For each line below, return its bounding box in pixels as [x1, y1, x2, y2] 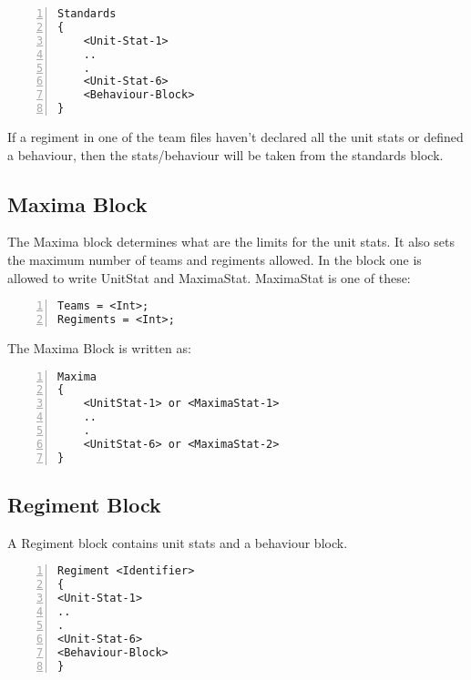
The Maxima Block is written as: [7, 338, 191, 357]
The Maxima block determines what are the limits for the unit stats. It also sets [7, 232, 455, 251]
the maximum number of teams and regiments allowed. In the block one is [7, 249, 422, 269]
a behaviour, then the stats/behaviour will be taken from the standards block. [7, 145, 444, 164]
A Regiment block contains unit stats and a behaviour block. [7, 533, 348, 552]
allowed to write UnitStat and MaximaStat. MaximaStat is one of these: [7, 268, 411, 287]
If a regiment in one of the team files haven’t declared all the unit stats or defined [7, 127, 464, 146]
